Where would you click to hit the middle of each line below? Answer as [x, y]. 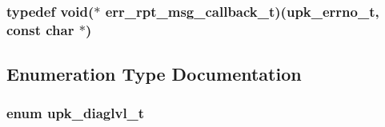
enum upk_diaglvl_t [76, 113]
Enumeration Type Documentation [154, 74]
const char [40, 29]
